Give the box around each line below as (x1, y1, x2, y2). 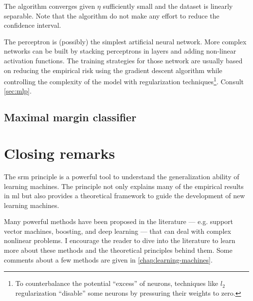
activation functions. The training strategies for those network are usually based (4, 55, 243, 65)
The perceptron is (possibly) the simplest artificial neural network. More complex (4, 36, 247, 46)
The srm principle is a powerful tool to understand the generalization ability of (4, 171, 239, 181)
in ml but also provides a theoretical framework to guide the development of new (4, 190, 245, 201)
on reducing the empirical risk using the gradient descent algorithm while (4, 65, 222, 75)
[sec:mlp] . (4, 86, 32, 96)
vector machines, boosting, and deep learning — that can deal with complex (4, 226, 231, 236)
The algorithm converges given (4, 1, 95, 11)
